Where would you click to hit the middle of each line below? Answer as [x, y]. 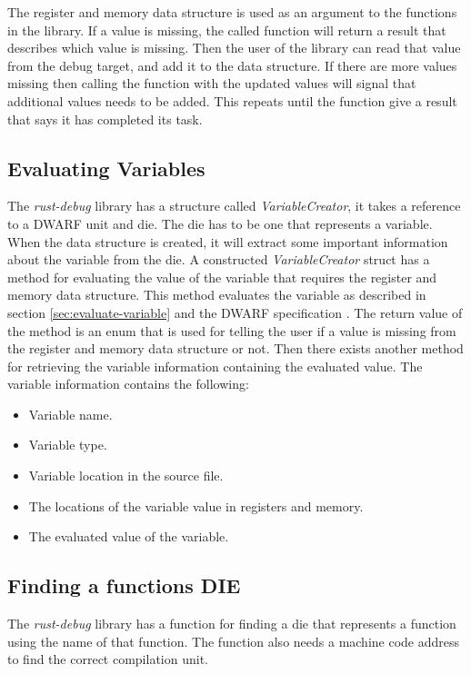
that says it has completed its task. [105, 119]
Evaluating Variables [106, 168]
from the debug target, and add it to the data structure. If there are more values [232, 65]
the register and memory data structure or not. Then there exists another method [235, 348]
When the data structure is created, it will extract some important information [228, 241]
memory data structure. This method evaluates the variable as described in [217, 295]
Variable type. [68, 445]
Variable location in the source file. [126, 476]
